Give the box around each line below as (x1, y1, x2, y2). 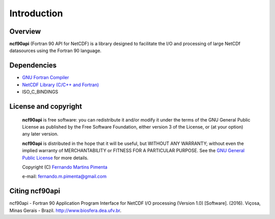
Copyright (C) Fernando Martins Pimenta (22, 164, 108, 170)
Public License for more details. (22, 155, 89, 161)
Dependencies (9, 61, 57, 70)
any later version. (22, 131, 59, 137)
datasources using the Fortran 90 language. (9, 47, 102, 54)
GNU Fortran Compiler (22, 75, 69, 81)
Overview (9, 27, 41, 36)
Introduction (9, 8, 63, 19)
